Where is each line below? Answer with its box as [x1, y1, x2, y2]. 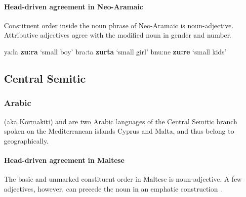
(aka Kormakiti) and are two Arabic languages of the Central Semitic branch [4, 116, 237, 126]
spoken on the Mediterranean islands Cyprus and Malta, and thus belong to [4, 126, 234, 136]
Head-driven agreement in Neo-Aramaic [4, 1, 143, 11]
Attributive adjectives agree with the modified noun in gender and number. [4, 30, 232, 40]
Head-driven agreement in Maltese [4, 154, 124, 165]
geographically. [4, 135, 49, 146]
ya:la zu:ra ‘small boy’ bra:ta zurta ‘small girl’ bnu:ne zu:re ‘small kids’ [4, 46, 227, 56]
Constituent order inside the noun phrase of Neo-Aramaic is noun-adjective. [4, 20, 234, 30]
